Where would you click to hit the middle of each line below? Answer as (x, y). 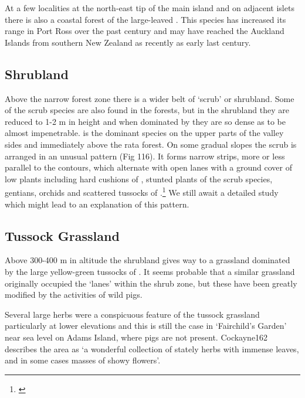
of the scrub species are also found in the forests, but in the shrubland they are (147, 110)
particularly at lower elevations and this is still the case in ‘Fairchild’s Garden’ (146, 326)
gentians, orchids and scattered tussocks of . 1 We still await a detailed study (142, 191)
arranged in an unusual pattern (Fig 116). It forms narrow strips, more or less (145, 156)
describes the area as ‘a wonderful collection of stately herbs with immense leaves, (152, 348)
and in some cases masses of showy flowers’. (83, 360)
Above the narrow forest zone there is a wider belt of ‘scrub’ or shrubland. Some (150, 98)
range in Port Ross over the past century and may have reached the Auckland (145, 31)
